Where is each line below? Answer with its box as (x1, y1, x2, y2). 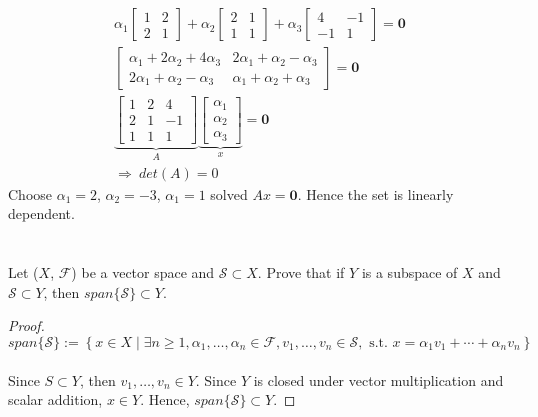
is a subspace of (361, 262, 458, 283)
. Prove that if (257, 262, 345, 283)
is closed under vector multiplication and (253, 369, 504, 390)
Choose (8, 183, 53, 204)
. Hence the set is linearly (297, 183, 454, 204)
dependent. (8, 203, 75, 224)
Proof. (8, 315, 45, 336)
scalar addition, (8, 389, 103, 410)
